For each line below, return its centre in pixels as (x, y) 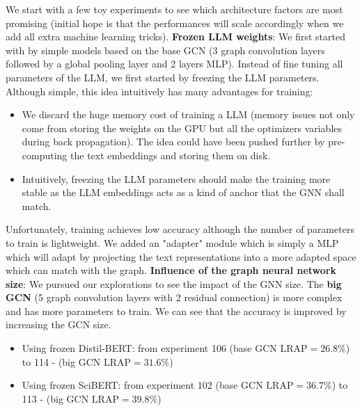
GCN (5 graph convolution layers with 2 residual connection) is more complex (174, 297)
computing (45, 155)
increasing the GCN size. (58, 324)
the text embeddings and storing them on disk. (171, 155)
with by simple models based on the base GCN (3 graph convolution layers (165, 50)
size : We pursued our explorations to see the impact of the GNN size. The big (174, 283)
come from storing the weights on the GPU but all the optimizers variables (182, 128)
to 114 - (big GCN (61, 361)
